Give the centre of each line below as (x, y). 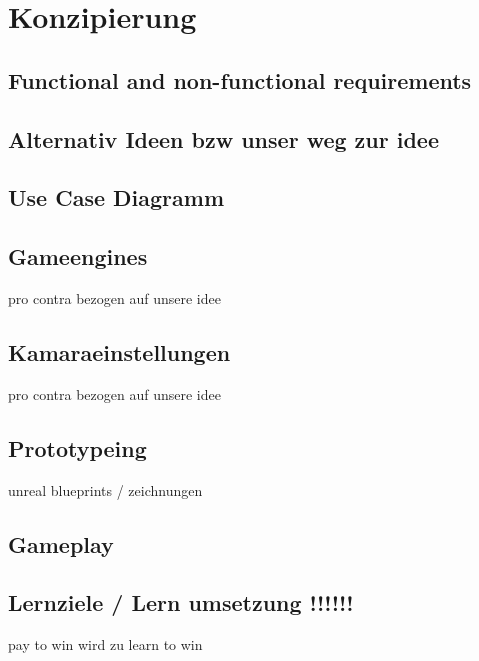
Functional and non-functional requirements (240, 79)
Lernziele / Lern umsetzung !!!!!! (181, 602)
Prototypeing (77, 447)
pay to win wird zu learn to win (105, 644)
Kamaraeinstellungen (119, 351)
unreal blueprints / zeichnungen (105, 489)
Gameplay (61, 543)
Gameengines (78, 256)
